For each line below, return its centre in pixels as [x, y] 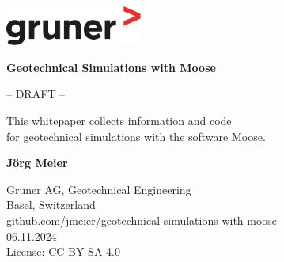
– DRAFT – [36, 94]
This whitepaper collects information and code [119, 121]
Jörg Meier [37, 163]
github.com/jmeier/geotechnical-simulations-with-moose [142, 220]
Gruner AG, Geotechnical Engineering [99, 189]
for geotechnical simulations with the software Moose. [136, 136]
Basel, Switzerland [51, 205]
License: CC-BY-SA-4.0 [63, 251]
